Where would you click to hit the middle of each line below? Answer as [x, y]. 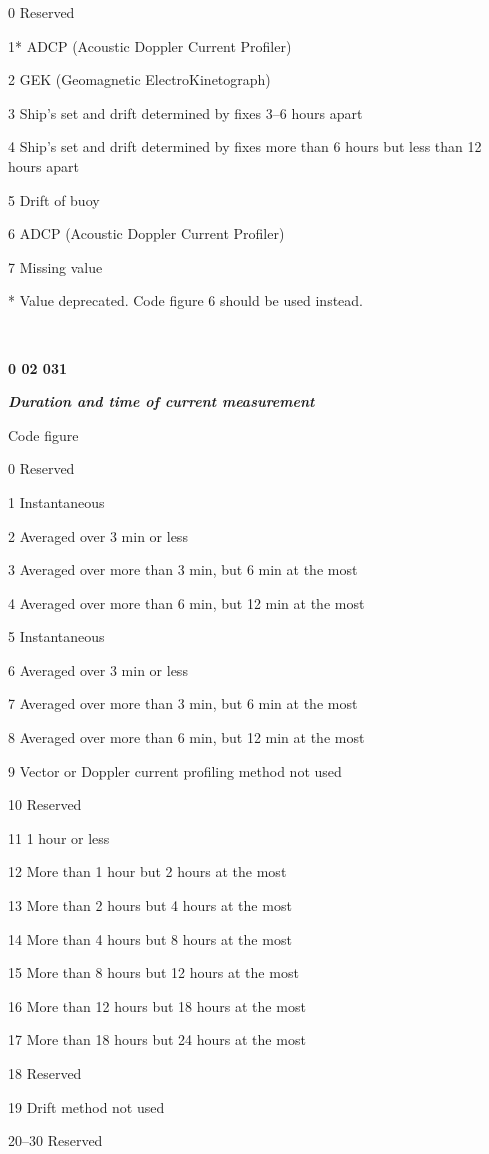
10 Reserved [45, 804]
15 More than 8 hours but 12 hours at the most [153, 972]
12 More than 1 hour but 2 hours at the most [147, 871]
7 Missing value [55, 266]
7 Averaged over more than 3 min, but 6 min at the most [183, 703]
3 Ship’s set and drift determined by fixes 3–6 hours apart [185, 112]
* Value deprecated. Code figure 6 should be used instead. [185, 300]
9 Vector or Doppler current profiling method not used [175, 770]
